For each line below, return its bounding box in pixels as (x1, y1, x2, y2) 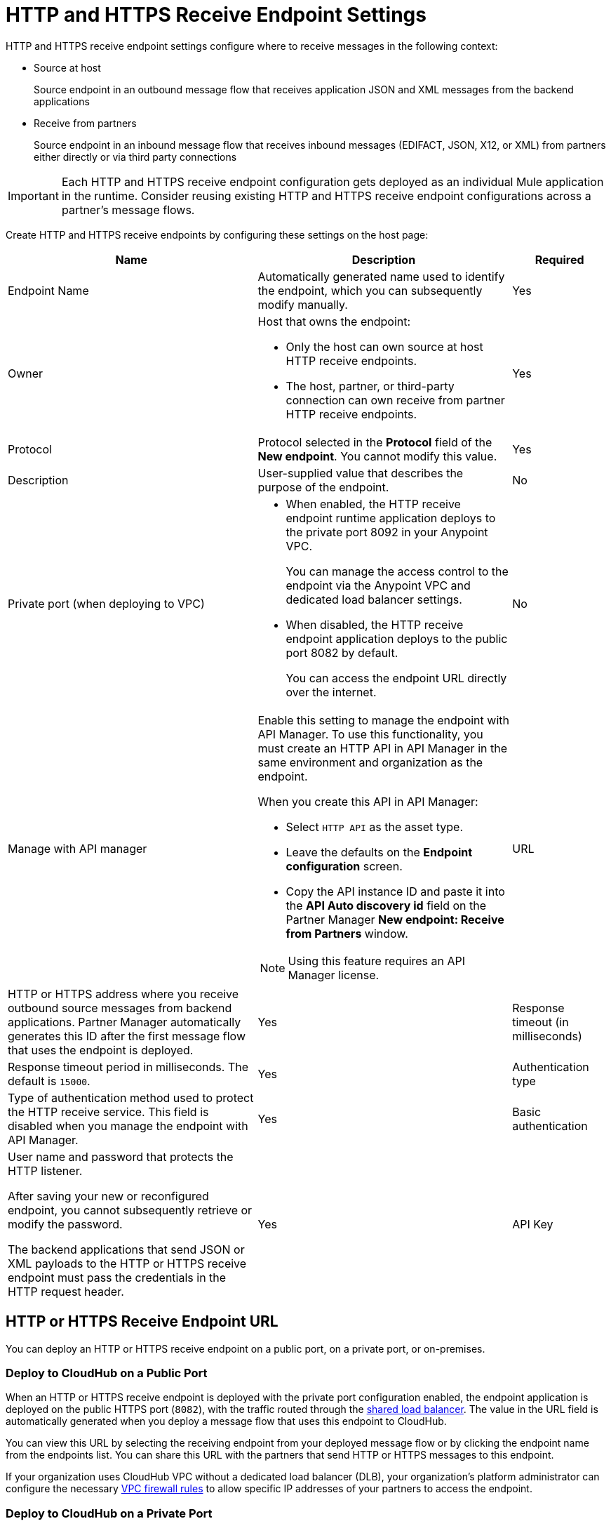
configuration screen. (286, 858, 403, 873)
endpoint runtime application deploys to (286, 510, 496, 525)
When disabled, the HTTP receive (286, 617, 464, 632)
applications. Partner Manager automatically (8, 1014, 241, 1029)
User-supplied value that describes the (257, 465, 464, 480)
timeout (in (512, 1014, 569, 1029)
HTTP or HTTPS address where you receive (8, 986, 239, 1001)
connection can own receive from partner (286, 392, 505, 407)
